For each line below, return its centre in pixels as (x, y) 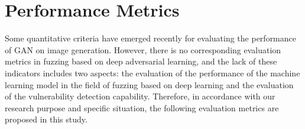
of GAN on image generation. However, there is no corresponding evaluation (143, 49)
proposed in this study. (46, 119)
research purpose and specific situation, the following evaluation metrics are (142, 107)
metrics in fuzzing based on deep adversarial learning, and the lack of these (141, 61)
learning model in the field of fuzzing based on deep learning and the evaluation (149, 84)
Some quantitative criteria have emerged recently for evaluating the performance (150, 38)
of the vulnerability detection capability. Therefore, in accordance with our (140, 96)
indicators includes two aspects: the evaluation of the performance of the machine (152, 72)
